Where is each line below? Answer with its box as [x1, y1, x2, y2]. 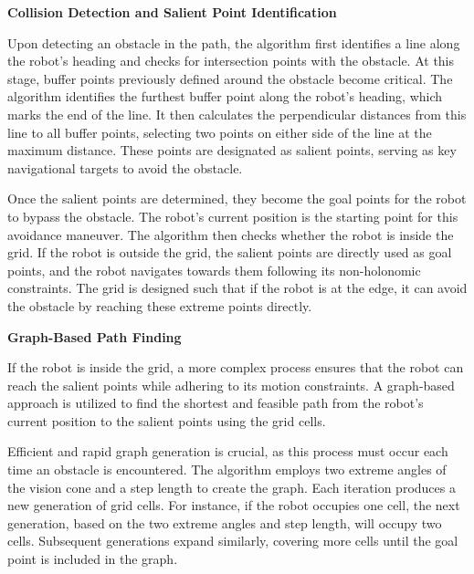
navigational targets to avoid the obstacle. [7, 158, 243, 177]
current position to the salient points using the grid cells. [7, 411, 326, 430]
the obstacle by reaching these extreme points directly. [7, 296, 312, 315]
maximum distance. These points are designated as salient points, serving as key [7, 141, 457, 160]
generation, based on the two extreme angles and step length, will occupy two [7, 513, 442, 532]
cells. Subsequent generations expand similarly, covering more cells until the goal [7, 531, 458, 550]
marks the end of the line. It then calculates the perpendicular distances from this [7, 104, 467, 123]
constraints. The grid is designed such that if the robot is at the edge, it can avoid [7, 278, 468, 297]
